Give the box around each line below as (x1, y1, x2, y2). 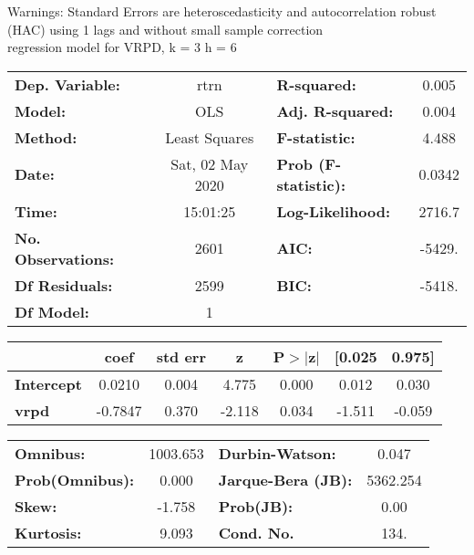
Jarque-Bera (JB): (218, 468, 353, 490)
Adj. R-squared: (276, 99, 394, 121)
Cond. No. (218, 521, 294, 543)
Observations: (15, 247, 115, 269)
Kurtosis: (15, 521, 82, 543)
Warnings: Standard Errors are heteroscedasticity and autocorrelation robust (7, 2, 437, 20)
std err (156, 345, 206, 367)
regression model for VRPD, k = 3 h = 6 (7, 37, 237, 57)
